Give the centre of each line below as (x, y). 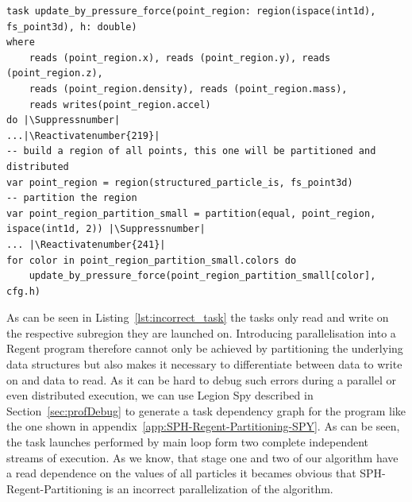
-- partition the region (72, 198)
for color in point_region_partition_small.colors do (152, 260)
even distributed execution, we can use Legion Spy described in (160, 395)
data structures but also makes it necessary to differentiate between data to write (204, 364)
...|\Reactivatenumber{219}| (83, 135)
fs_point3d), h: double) (72, 27)
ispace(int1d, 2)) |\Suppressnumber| (106, 229)
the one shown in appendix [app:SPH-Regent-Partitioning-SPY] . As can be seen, (203, 426)
